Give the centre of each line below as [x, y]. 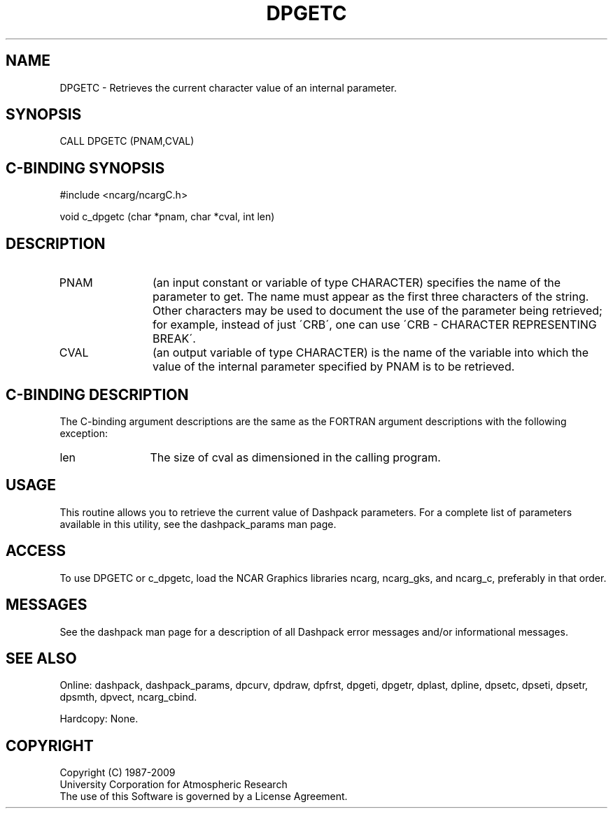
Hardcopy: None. [99, 719]
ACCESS [36, 551]
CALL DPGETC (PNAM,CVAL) [127, 141]
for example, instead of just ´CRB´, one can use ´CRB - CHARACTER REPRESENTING [375, 325]
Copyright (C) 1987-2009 [118, 773]
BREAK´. [174, 339]
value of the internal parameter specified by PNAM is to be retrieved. [334, 367]
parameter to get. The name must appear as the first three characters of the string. [371, 297]
